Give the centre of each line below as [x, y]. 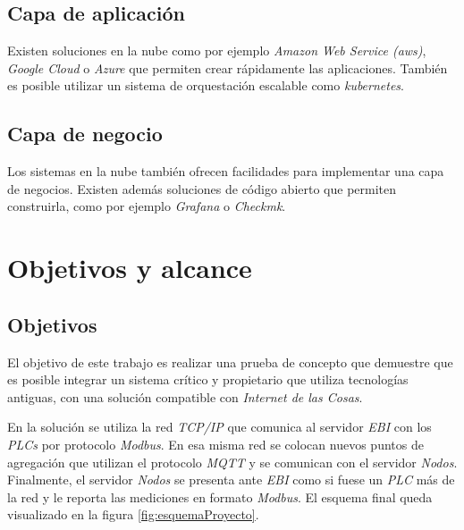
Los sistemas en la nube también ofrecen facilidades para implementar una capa [226, 171]
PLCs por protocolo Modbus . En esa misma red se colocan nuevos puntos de [215, 444]
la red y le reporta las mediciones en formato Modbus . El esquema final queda [220, 496]
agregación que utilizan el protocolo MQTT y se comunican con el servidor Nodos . [232, 462]
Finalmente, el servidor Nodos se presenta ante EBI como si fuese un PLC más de [231, 480]
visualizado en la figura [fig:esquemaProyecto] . [133, 514]
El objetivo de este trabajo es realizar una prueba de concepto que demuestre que [230, 362]
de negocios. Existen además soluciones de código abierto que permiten [202, 188]
